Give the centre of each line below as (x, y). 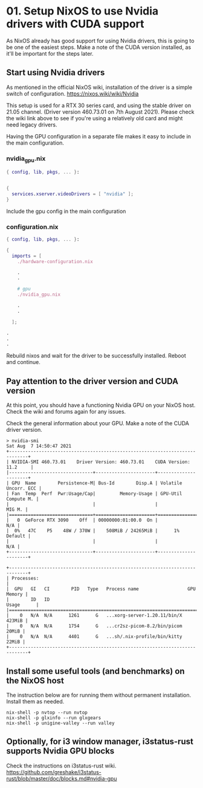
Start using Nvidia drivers (56, 73)
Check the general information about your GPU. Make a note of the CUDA (98, 423)
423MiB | (17, 621)
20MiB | (16, 631)
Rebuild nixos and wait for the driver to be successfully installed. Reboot (96, 356)
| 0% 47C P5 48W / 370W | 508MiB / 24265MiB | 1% (93, 531)
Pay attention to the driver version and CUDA (92, 381)
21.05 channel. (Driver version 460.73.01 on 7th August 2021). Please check (100, 112)
